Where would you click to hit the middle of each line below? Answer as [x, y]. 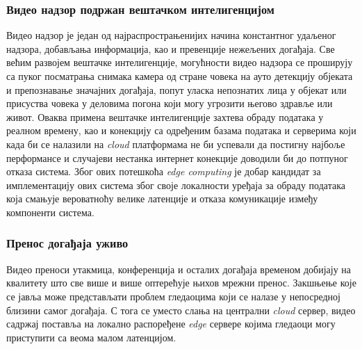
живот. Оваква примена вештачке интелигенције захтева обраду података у [165, 116]
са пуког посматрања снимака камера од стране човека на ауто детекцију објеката [180, 76]
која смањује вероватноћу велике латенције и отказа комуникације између [162, 198]
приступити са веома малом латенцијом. [91, 337]
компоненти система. [50, 212]
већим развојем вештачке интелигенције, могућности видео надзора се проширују [180, 62]
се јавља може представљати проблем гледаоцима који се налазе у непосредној [173, 296]
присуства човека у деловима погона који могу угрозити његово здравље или [170, 103]
